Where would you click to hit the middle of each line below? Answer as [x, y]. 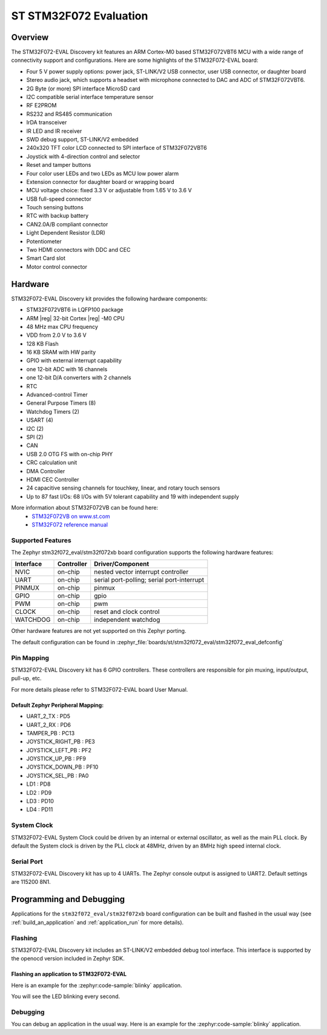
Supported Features [41, 540]
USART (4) [40, 420]
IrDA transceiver [47, 123]
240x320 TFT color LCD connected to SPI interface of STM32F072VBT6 [117, 148]
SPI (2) [35, 437]
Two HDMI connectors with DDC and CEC [78, 250]
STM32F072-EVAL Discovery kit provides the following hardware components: [109, 298]
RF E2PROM [41, 106]
